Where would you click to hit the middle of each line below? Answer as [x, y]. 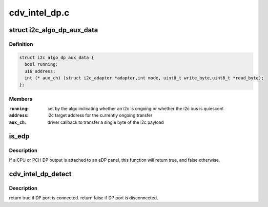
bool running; [41, 64]
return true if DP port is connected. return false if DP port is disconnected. [83, 198]
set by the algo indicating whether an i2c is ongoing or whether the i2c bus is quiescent [136, 109]
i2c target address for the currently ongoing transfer [100, 115]
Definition [21, 44]
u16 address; [40, 71]
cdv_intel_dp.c [39, 13]
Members [21, 99]
